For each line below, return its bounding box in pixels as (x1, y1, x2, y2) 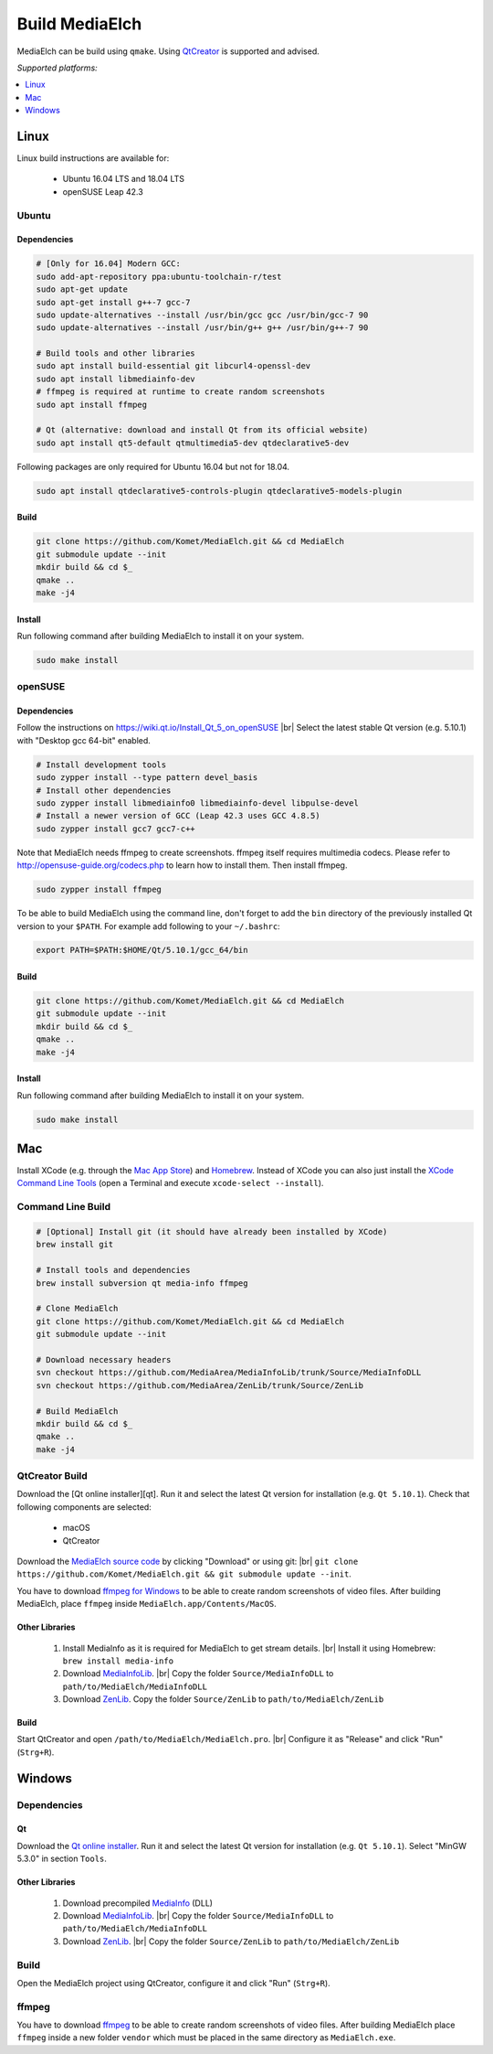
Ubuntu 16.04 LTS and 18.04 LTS (62, 174, 185, 185)
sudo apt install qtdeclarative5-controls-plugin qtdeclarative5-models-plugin (36, 486, 403, 496)
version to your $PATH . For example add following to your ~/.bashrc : (16, 920, 280, 932)
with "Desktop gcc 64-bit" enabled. (16, 734, 151, 745)
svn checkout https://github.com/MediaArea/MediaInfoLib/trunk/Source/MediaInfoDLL (36, 1367, 422, 1378)
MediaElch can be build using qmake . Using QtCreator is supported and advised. (16, 46, 320, 57)
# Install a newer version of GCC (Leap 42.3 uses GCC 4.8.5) (36, 810, 320, 821)
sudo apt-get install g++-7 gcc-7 (36, 297, 191, 307)
